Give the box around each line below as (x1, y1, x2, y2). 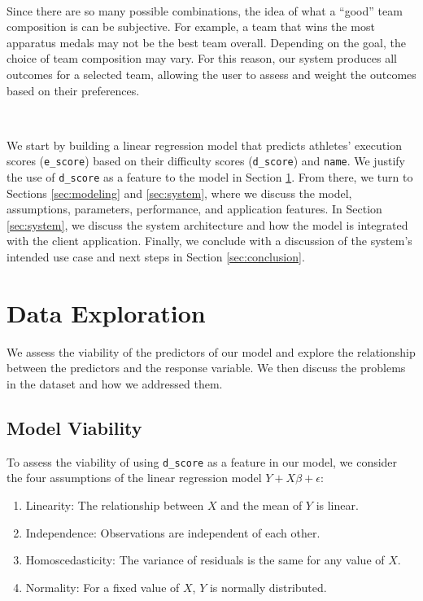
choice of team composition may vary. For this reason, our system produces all (7, 50, 397, 67)
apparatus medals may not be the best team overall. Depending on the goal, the (7, 33, 406, 50)
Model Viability (7, 415, 142, 440)
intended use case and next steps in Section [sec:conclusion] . (7, 248, 305, 265)
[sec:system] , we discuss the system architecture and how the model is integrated (7, 216, 408, 233)
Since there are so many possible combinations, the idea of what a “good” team (7, 2, 403, 19)
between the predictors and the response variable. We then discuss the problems (7, 359, 406, 376)
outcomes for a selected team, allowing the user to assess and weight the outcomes (7, 65, 416, 82)
